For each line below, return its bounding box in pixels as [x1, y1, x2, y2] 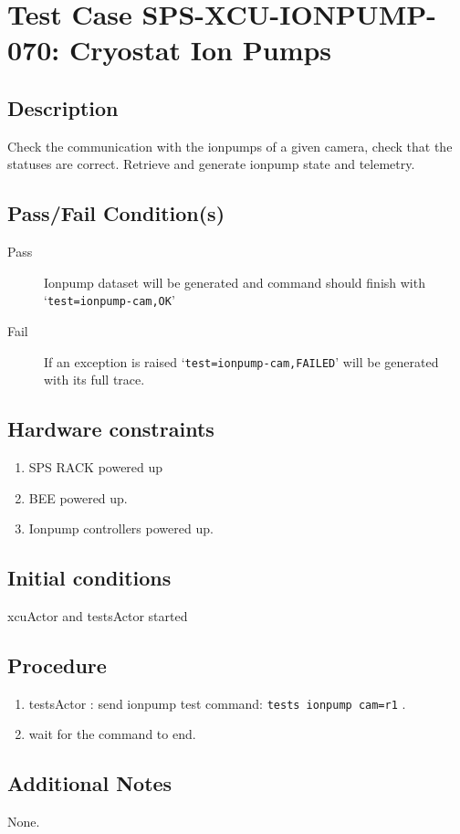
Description [7, 93, 119, 121]
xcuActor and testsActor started [7, 607, 188, 626]
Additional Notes [7, 769, 172, 797]
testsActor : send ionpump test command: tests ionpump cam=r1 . [28, 693, 406, 713]
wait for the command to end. [28, 724, 196, 744]
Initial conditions [7, 564, 172, 592]
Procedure [7, 651, 107, 680]
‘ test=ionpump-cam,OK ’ [44, 290, 175, 310]
